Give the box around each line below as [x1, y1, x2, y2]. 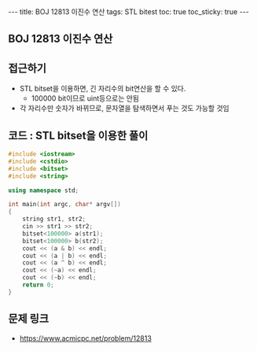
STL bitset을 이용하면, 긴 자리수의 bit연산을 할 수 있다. [19, 84, 186, 94]
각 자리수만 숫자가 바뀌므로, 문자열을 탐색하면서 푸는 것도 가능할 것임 [19, 104, 229, 113]
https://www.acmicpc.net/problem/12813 [19, 333, 152, 343]
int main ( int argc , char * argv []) [8, 201, 122, 209]
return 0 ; [22, 281, 55, 289]
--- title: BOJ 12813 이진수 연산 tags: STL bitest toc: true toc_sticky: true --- [8, 7, 249, 17]
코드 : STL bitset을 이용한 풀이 [8, 128, 149, 142]
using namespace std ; [8, 187, 79, 194]
